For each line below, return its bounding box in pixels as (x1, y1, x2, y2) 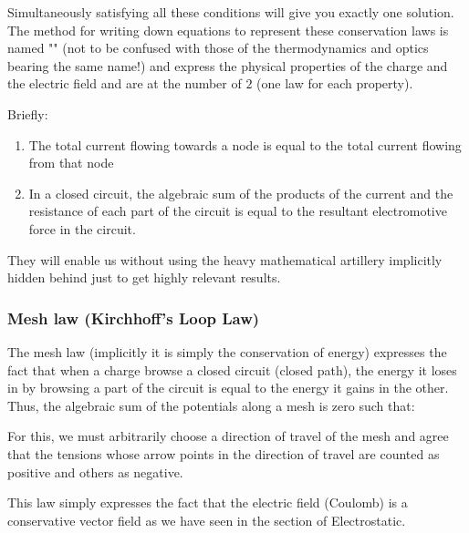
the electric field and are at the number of (7, 74, 242, 93)
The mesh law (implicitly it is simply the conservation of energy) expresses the (7, 342, 447, 361)
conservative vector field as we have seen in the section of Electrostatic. (7, 510, 406, 529)
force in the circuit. (28, 219, 136, 238)
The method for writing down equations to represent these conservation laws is (7, 20, 449, 39)
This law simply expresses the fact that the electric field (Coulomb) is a (7, 493, 408, 512)
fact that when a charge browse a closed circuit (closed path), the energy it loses (7, 360, 457, 379)
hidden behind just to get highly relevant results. (7, 268, 281, 287)
